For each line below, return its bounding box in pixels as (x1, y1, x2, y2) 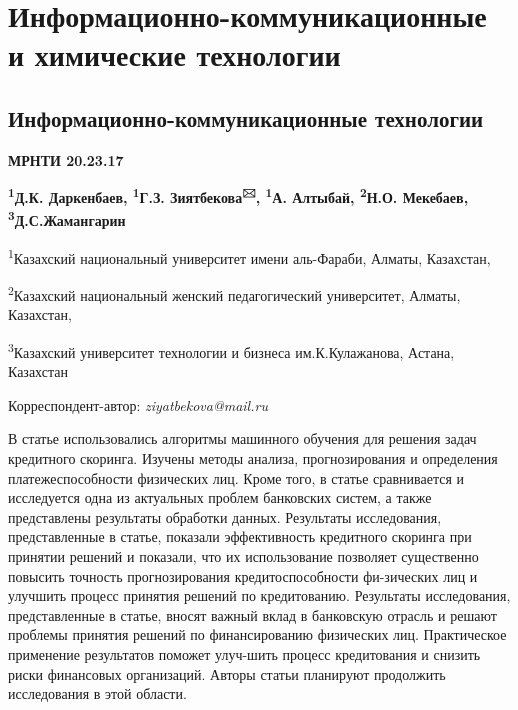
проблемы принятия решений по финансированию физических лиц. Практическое (8, 624, 507, 645)
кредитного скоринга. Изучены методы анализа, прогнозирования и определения (8, 447, 498, 468)
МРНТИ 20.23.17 (8, 149, 124, 170)
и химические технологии (8, 34, 341, 75)
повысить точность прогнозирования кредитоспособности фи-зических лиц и (8, 565, 478, 586)
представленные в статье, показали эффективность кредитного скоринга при (8, 526, 472, 547)
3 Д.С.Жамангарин (8, 207, 126, 231)
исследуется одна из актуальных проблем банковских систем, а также (8, 487, 432, 508)
